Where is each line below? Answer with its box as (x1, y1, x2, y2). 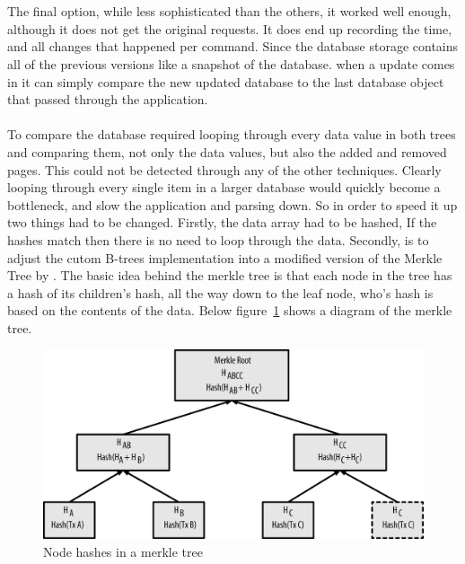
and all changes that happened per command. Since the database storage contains (7, 37, 459, 56)
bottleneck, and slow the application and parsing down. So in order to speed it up (7, 195, 458, 214)
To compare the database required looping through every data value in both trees (7, 125, 456, 144)
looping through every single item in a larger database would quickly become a (7, 178, 441, 197)
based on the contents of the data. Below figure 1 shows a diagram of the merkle (7, 301, 452, 320)
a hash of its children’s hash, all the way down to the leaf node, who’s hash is (7, 283, 434, 302)
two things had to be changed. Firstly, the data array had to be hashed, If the (7, 213, 437, 232)
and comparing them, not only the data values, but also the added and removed (7, 142, 447, 161)
